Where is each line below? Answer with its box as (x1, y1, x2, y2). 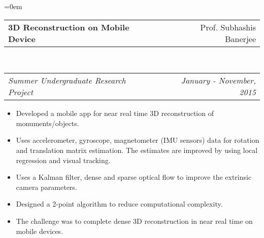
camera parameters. (16, 181, 77, 192)
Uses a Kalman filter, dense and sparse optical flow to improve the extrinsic (16, 172, 252, 182)
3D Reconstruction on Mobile (8, 21, 129, 33)
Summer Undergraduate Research (8, 74, 126, 87)
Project (8, 86, 34, 98)
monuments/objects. (16, 117, 79, 128)
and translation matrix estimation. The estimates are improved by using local (16, 144, 258, 155)
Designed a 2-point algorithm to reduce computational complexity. (16, 199, 223, 209)
